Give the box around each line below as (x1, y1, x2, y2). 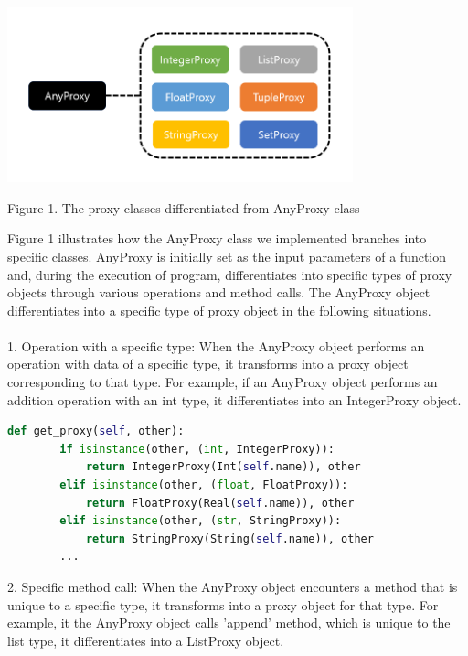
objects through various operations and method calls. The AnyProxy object (7, 283, 431, 302)
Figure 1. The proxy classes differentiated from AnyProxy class (7, 198, 360, 217)
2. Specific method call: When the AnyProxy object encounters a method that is (7, 577, 458, 597)
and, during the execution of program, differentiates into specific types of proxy (7, 264, 452, 284)
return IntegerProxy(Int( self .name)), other (85, 460, 361, 474)
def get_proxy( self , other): (7, 425, 185, 438)
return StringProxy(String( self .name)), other (85, 532, 374, 545)
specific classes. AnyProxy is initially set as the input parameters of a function (7, 246, 447, 265)
